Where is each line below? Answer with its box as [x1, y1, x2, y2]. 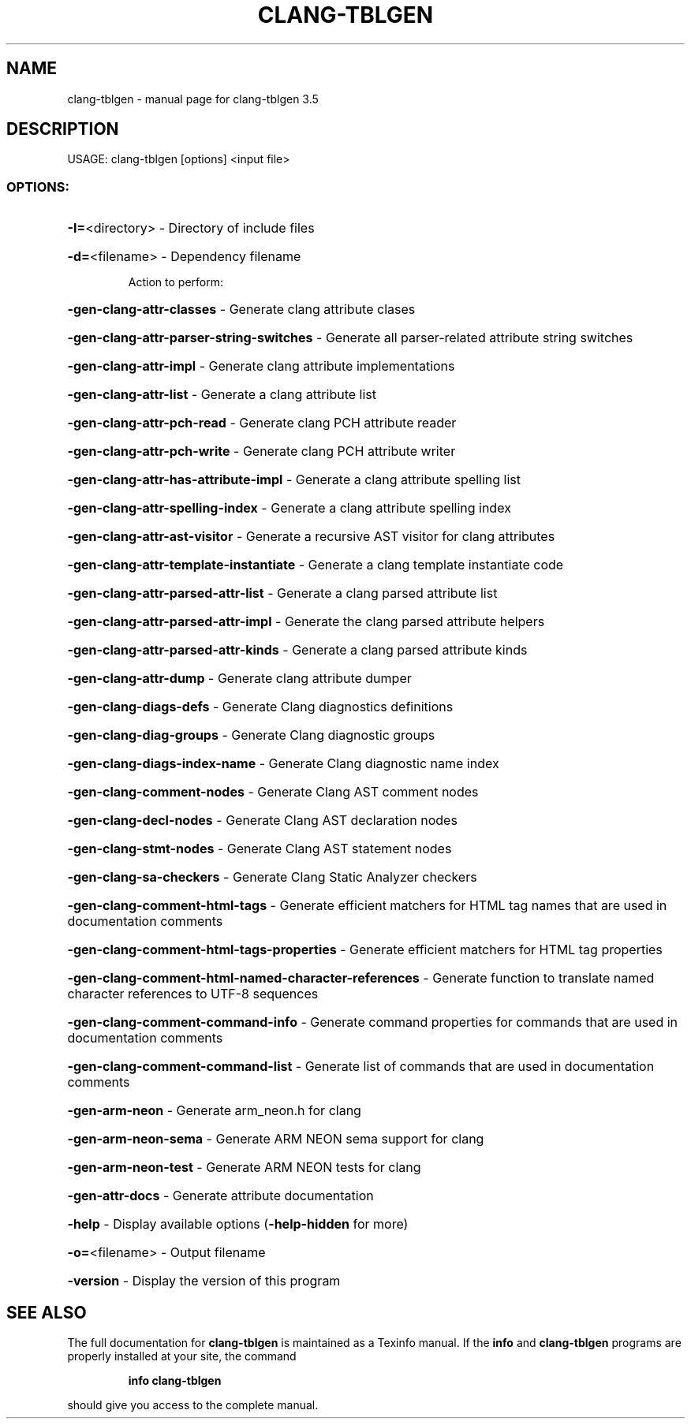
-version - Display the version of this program [67, 1273, 341, 1289]
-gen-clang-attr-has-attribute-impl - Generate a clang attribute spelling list [67, 472, 521, 488]
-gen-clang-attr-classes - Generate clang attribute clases [67, 301, 416, 318]
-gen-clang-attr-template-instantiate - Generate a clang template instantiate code [67, 557, 564, 573]
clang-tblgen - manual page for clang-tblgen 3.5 [67, 91, 319, 106]
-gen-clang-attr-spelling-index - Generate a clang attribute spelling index [67, 500, 511, 517]
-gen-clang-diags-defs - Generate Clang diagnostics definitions [67, 699, 454, 715]
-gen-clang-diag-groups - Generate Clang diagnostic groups [67, 727, 435, 744]
